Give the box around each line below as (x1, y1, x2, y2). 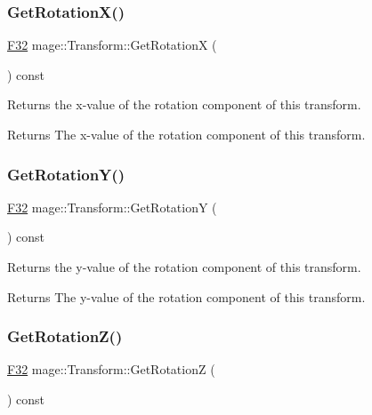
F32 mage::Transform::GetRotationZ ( (7, 360, 215, 379)
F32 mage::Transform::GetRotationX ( (7, 36, 217, 54)
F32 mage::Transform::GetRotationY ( (7, 197, 217, 216)
